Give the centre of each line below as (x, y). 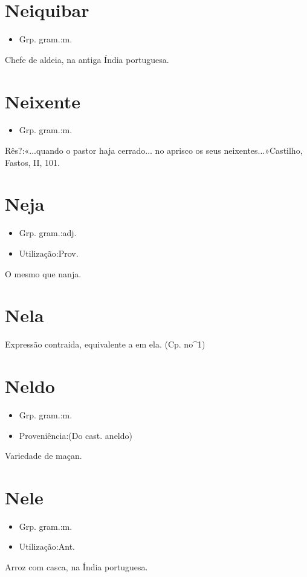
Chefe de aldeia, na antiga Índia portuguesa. (87, 59)
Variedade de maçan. (44, 456)
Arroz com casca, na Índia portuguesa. (76, 567)
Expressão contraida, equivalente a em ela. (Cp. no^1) (105, 344)
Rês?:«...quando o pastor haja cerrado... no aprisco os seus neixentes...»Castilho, (154, 150)
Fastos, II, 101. (32, 162)
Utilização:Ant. (47, 546)
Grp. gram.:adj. (48, 233)
